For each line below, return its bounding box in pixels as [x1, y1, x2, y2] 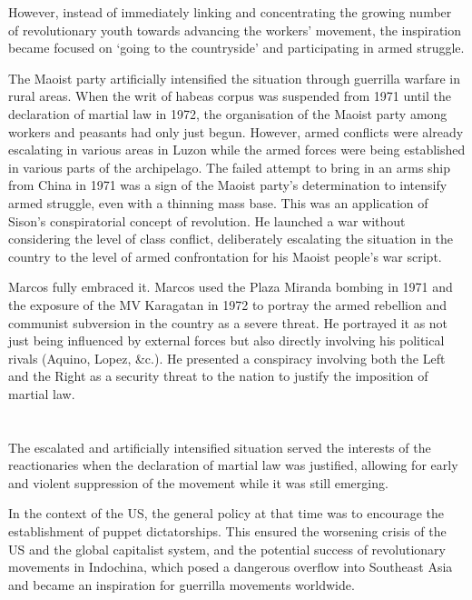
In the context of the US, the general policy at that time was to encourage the [8, 504, 445, 523]
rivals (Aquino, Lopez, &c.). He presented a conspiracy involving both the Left [8, 348, 446, 367]
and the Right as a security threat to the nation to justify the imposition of [8, 366, 428, 385]
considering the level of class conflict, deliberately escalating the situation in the [8, 229, 454, 248]
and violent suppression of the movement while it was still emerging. [8, 473, 388, 492]
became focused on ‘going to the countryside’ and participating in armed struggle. [8, 38, 465, 57]
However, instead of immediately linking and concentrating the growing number [8, 3, 452, 21]
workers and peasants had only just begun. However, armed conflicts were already [8, 122, 464, 141]
